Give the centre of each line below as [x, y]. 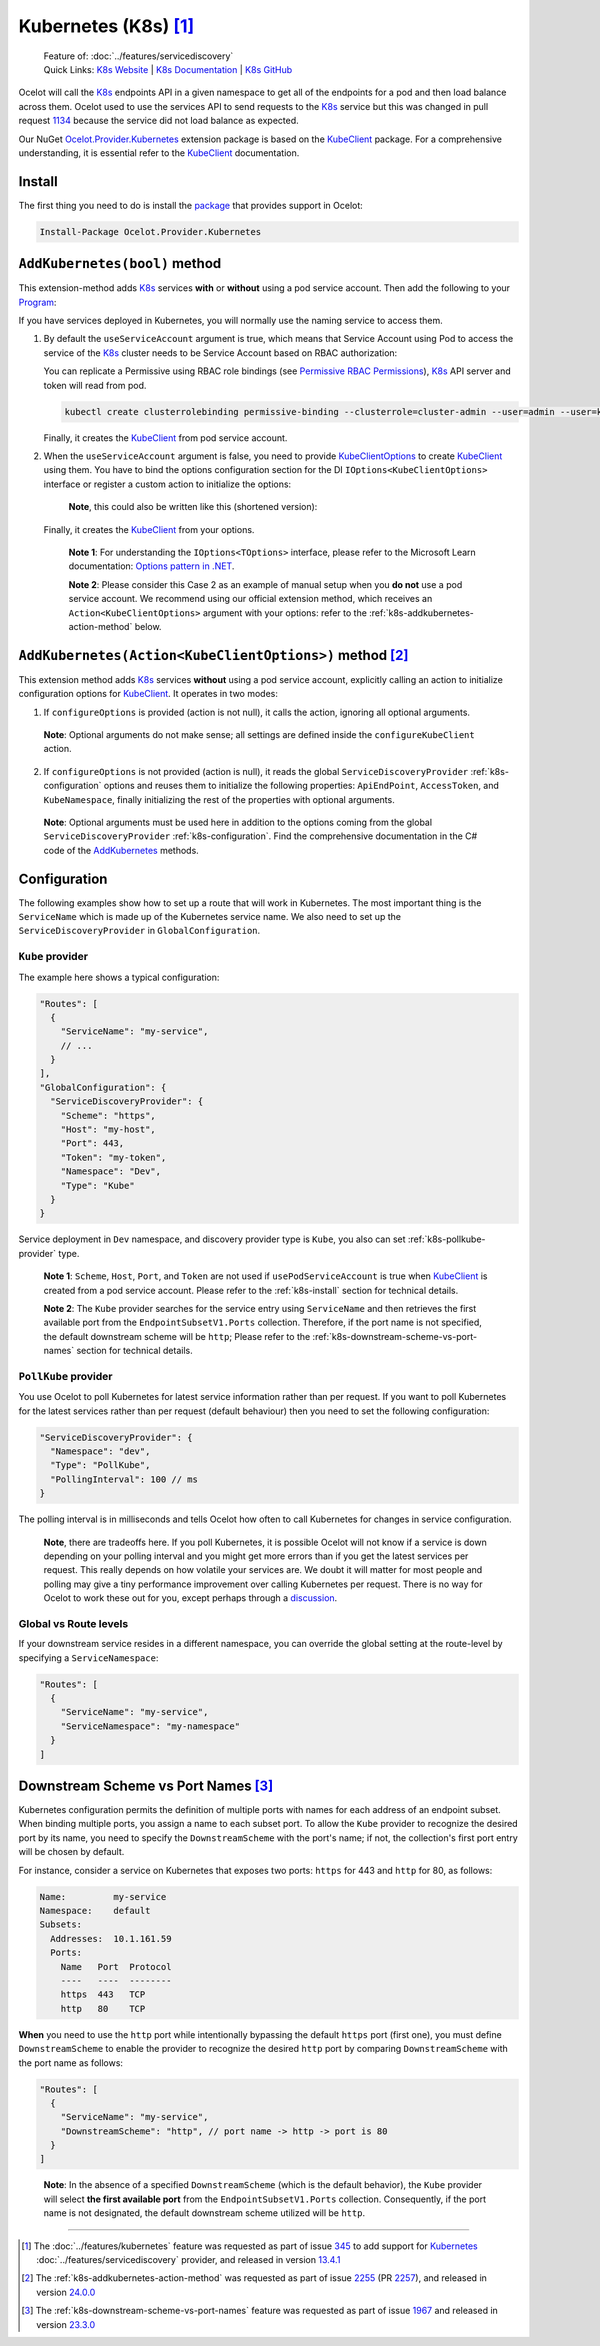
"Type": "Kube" [97, 1185]
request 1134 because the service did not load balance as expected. [158, 121]
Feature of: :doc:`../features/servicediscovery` [138, 56]
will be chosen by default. [71, 1852]
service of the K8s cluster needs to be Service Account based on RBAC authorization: [220, 352]
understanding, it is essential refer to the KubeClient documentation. [159, 152]
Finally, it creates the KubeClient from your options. [149, 529]
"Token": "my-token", [113, 1157]
